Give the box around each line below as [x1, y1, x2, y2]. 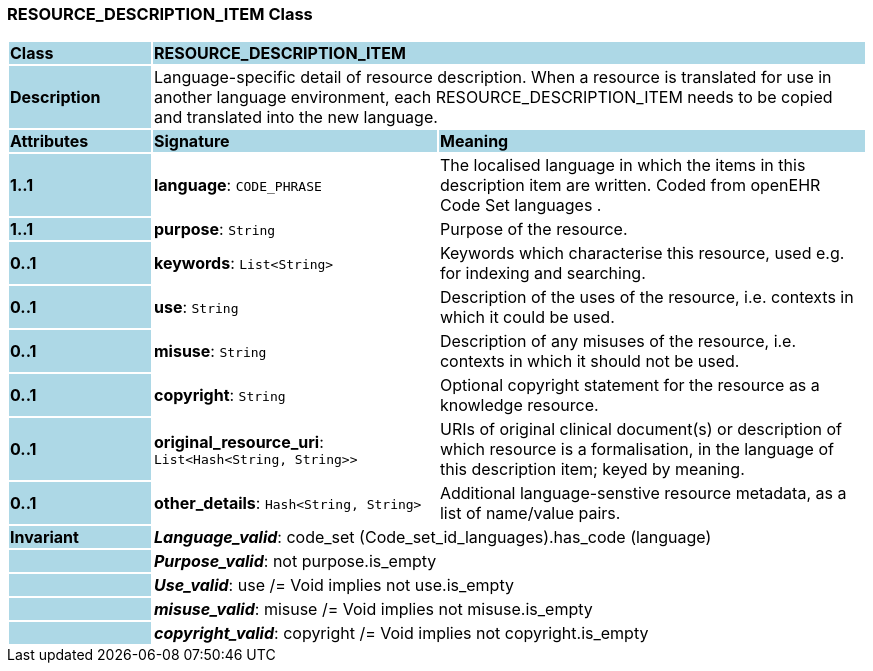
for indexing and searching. [439, 263, 646, 284]
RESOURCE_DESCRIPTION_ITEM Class [7, 4, 313, 24]
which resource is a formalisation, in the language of [439, 439, 834, 460]
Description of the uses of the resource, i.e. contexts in [439, 287, 854, 308]
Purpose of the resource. [439, 219, 628, 240]
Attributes [10, 131, 89, 152]
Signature [153, 131, 230, 152]
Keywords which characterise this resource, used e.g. [439, 243, 845, 264]
